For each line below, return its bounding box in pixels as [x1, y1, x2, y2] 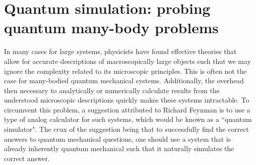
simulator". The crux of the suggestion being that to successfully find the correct [4, 124, 249, 134]
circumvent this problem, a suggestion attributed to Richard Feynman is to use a [4, 104, 251, 114]
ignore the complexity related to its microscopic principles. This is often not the [4, 65, 247, 76]
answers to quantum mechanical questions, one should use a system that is [4, 133, 231, 144]
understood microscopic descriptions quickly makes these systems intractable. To [4, 95, 250, 105]
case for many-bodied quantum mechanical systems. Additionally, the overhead [4, 75, 244, 86]
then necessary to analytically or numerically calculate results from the [4, 85, 220, 95]
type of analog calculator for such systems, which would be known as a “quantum [4, 114, 252, 124]
